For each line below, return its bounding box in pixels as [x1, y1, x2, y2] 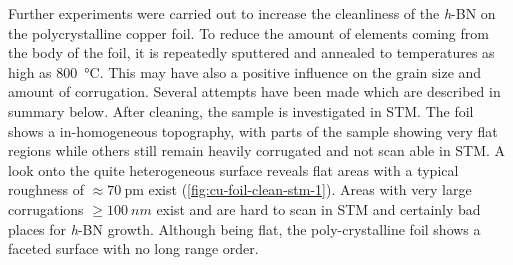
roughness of [8, 179, 85, 200]
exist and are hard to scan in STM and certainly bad [156, 198, 481, 219]
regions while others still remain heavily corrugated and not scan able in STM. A [8, 140, 506, 161]
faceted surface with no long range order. [8, 238, 259, 259]
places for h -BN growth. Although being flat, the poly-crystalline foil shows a [8, 218, 481, 239]
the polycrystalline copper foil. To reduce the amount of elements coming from [8, 22, 489, 43]
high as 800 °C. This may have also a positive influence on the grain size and [8, 61, 482, 82]
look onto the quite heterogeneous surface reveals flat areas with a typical [8, 159, 459, 180]
